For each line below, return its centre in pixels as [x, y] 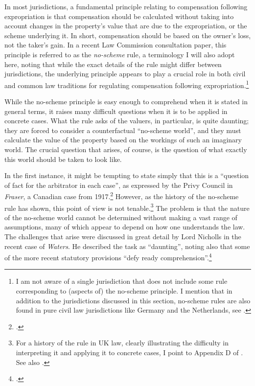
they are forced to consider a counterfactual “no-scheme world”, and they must [123, 130]
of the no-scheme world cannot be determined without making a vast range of [121, 217]
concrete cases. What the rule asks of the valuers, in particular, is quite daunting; [127, 121]
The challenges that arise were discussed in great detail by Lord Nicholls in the [123, 237]
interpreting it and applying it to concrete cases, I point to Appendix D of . [129, 352]
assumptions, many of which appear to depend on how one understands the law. [125, 227]
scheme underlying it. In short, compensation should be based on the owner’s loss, [128, 35]
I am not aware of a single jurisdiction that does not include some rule [122, 281]
